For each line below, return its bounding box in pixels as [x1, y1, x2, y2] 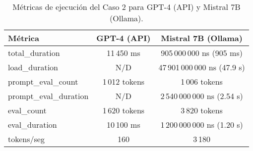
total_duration [8, 47, 60, 58]
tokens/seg [8, 133, 45, 145]
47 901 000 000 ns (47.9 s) [158, 61, 245, 73]
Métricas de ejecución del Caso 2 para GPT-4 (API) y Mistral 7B [12, 1, 241, 12]
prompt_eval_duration [8, 90, 89, 101]
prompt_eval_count [8, 76, 78, 87]
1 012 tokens [102, 76, 145, 87]
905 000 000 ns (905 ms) [161, 47, 243, 58]
